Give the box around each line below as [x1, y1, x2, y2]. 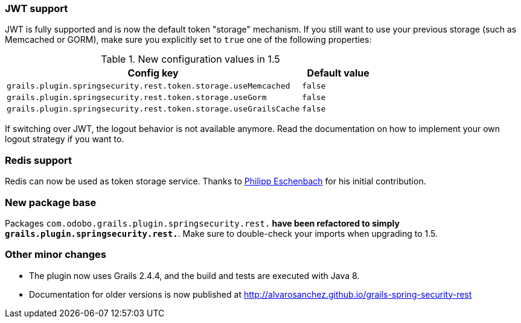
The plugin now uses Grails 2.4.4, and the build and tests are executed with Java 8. [29, 270, 360, 281]
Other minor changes [5, 248, 106, 261]
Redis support [5, 154, 72, 166]
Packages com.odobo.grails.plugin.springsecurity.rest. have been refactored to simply [5, 218, 400, 228]
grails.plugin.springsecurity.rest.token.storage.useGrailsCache [7, 104, 300, 114]
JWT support [5, 2, 68, 14]
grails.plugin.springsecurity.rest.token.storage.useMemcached [7, 81, 290, 91]
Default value [307, 67, 369, 80]
